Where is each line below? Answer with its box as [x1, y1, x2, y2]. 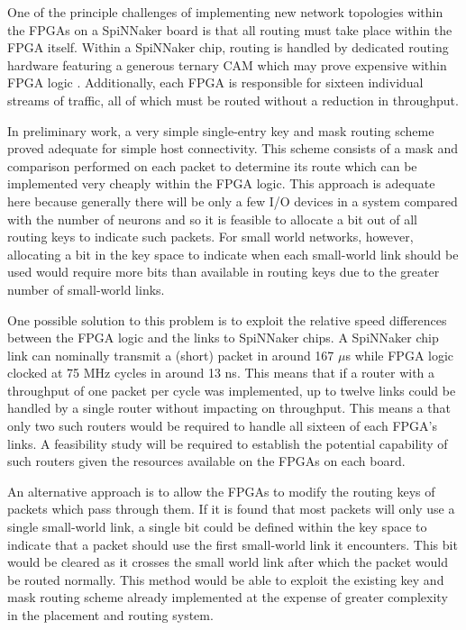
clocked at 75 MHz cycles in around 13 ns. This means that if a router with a [7, 363, 435, 382]
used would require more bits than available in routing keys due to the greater [7, 262, 440, 281]
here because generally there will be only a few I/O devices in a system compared [7, 191, 458, 210]
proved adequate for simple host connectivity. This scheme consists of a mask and [7, 139, 458, 158]
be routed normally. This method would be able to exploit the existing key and [7, 570, 444, 589]
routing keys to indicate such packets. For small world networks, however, [7, 227, 414, 246]
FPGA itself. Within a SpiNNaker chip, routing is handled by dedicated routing [7, 38, 449, 57]
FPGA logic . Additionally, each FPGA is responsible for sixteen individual [7, 73, 424, 92]
